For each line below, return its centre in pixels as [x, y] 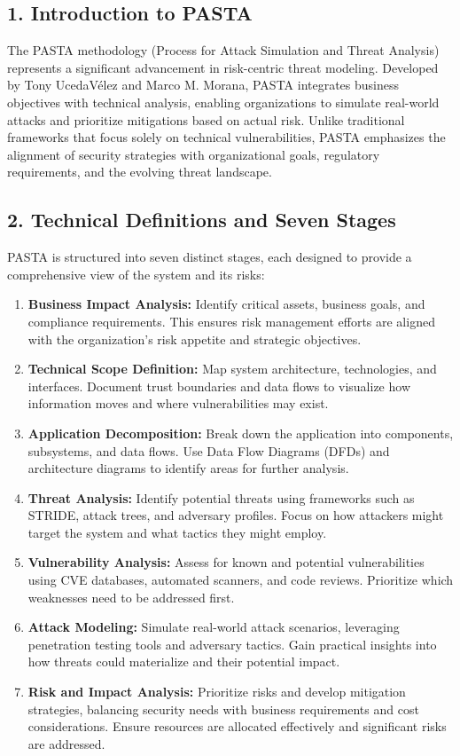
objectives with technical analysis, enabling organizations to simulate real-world [223, 102]
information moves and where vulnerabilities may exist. [178, 403]
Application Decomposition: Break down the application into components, [241, 433]
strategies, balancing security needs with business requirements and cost [223, 709]
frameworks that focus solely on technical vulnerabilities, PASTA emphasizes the [226, 137]
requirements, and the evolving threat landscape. [140, 172]
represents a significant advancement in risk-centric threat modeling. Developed [223, 67]
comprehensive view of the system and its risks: [136, 274]
